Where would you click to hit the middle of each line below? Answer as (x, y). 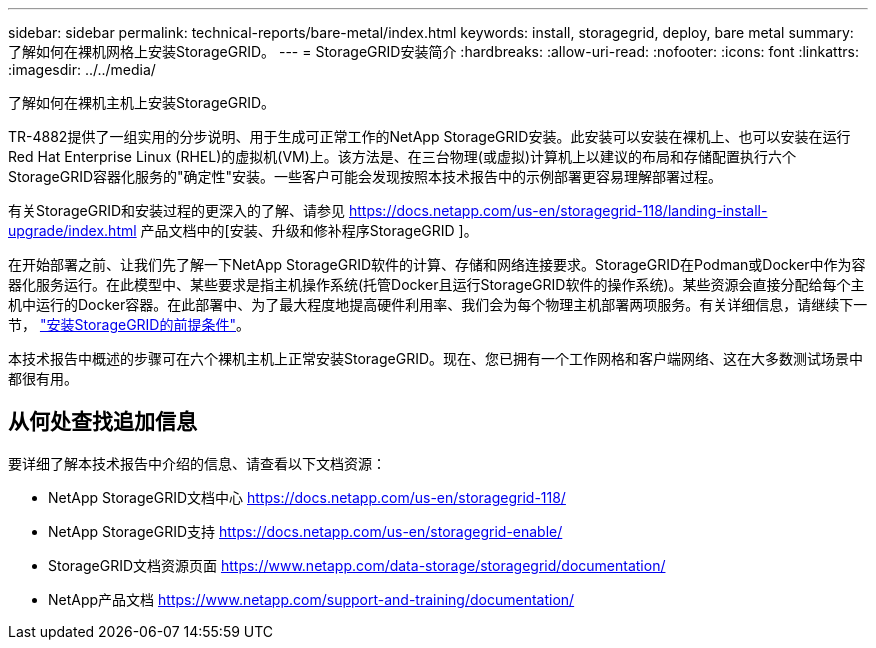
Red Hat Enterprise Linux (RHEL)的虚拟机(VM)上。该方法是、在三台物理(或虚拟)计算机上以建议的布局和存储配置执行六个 (402, 156)
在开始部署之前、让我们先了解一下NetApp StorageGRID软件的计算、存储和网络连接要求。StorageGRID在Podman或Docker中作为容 (437, 264)
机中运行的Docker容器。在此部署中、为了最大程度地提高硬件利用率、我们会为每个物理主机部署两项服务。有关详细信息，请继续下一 (438, 304)
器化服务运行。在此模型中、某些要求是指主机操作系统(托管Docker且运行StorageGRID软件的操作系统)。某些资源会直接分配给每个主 (436, 284)
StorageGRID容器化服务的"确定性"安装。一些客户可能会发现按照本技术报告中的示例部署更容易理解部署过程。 (365, 176)
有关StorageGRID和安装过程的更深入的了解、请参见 (177, 210)
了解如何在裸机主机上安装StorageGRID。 (142, 102)
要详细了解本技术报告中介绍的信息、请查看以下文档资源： (197, 463)
